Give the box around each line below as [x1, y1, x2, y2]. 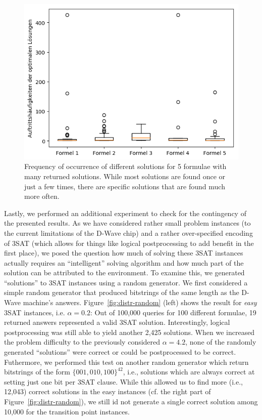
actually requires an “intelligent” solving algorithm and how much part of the [4, 257, 244, 268]
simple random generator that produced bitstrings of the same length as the [4, 287, 239, 298]
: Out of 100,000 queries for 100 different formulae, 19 [90, 307, 256, 317]
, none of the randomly [185, 337, 256, 347]
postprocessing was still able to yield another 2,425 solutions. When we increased [4, 326, 255, 337]
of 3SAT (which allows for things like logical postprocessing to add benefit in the [4, 237, 254, 248]
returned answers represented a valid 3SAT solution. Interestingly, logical [4, 317, 230, 327]
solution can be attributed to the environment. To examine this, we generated [4, 267, 245, 278]
